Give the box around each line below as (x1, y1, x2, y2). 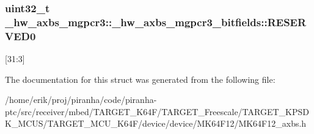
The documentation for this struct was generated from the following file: (5, 72, 276, 85)
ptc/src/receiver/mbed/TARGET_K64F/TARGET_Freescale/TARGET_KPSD (5, 105, 309, 118)
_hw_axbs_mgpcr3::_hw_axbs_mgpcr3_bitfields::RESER (5, 14, 307, 29)
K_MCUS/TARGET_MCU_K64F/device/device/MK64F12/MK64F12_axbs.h (5, 117, 307, 130)
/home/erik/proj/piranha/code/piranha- (5, 93, 157, 106)
